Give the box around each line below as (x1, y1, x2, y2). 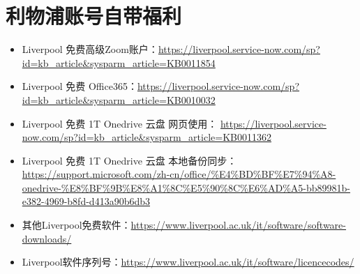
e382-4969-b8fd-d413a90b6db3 (22, 194, 150, 208)
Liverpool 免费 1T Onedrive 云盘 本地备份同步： (22, 153, 237, 167)
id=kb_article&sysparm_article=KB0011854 (22, 55, 216, 70)
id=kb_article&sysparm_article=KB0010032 (22, 92, 216, 107)
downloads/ (22, 231, 72, 245)
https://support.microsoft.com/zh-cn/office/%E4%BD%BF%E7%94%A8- (22, 167, 336, 181)
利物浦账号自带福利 (6, 1, 182, 30)
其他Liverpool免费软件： (22, 218, 131, 232)
